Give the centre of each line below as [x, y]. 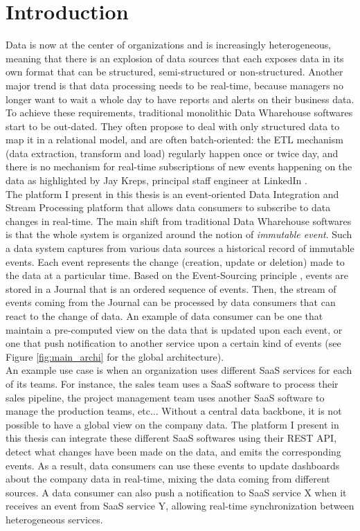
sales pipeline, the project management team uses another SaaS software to [165, 397]
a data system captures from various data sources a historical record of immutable [180, 248]
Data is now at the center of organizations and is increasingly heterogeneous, [169, 45]
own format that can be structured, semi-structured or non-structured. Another [174, 72]
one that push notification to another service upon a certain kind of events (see [173, 343]
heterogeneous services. [54, 519]
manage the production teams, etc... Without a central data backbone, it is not [174, 411]
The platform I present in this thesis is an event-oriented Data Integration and [172, 193]
